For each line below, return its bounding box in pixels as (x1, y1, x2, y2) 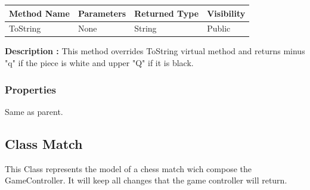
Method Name (9, 7, 70, 19)
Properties (5, 82, 56, 96)
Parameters (77, 7, 126, 19)
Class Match (5, 134, 83, 152)
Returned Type (134, 7, 199, 19)
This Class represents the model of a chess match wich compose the (5, 162, 252, 175)
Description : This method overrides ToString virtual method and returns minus (5, 45, 305, 57)
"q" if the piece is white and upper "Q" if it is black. (5, 57, 194, 69)
